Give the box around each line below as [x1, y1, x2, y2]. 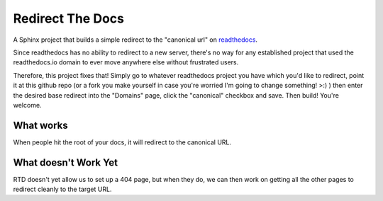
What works [13, 119, 68, 131]
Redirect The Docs [13, 11, 124, 26]
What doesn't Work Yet [13, 156, 118, 168]
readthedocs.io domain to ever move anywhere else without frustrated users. [13, 58, 239, 67]
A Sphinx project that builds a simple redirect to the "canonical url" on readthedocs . [13, 35, 258, 44]
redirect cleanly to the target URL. [13, 185, 112, 194]
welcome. [13, 100, 42, 109]
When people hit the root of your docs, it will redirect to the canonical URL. [13, 138, 232, 147]
